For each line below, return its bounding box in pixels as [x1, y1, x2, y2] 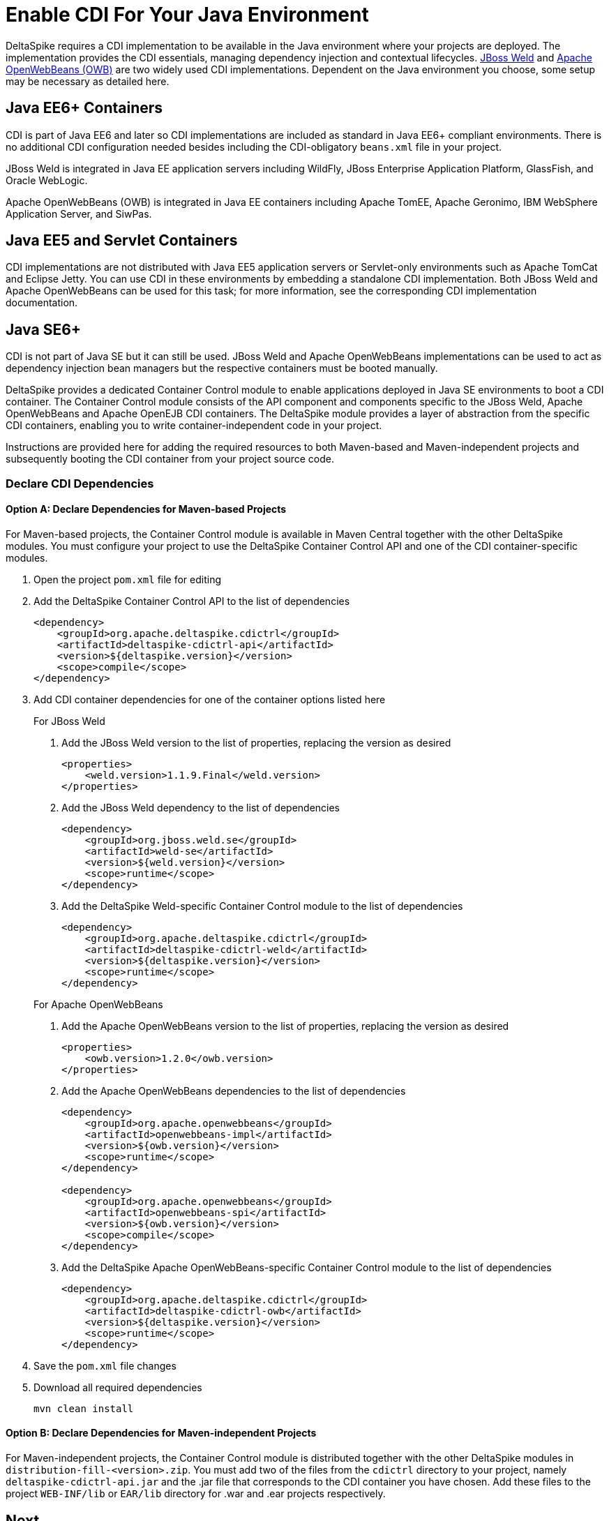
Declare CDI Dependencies [6, 476, 154, 490]
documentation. [6, 297, 78, 309]
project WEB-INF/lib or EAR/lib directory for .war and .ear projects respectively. [6, 1488, 386, 1500]
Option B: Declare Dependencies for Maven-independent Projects [6, 1427, 317, 1439]
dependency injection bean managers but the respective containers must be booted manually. [6, 362, 438, 375]
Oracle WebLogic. [6, 174, 88, 186]
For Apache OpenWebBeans [33, 998, 163, 1010]
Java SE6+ [6, 320, 82, 338]
